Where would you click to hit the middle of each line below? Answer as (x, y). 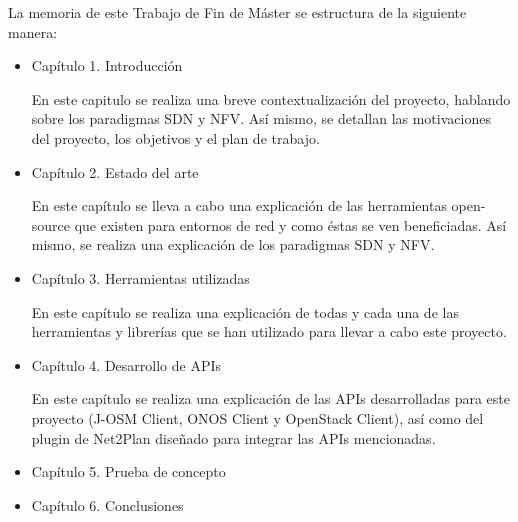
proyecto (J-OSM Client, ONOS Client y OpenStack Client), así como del (257, 417)
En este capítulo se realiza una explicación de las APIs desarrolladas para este (271, 398)
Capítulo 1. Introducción (107, 65)
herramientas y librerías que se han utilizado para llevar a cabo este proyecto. (269, 331)
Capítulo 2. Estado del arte (115, 171)
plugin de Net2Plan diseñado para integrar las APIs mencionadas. (233, 437)
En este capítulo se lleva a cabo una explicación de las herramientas (239, 205)
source (51, 224)
